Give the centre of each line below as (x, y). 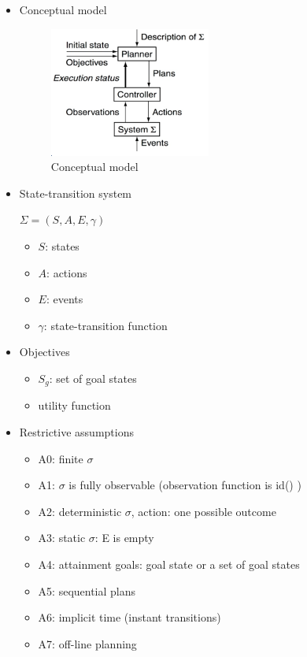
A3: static (62, 538)
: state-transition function (105, 325)
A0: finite (61, 458)
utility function (74, 405)
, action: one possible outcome (203, 511)
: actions (67, 272)
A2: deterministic (80, 511)
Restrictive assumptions (76, 431)
